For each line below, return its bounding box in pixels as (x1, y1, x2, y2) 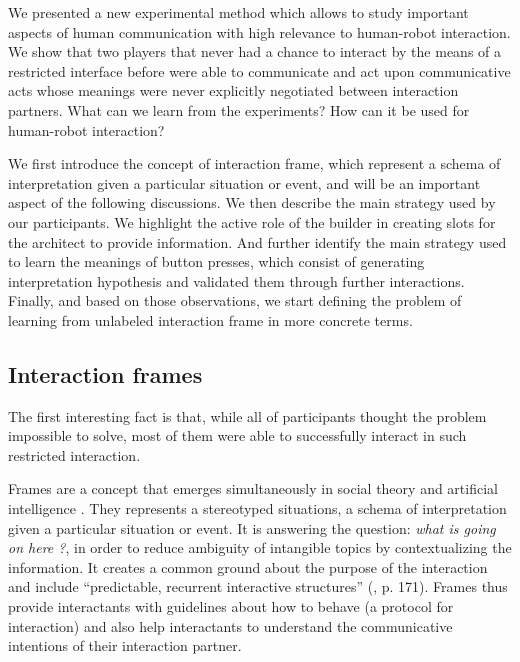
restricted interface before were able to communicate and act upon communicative (8, 60, 511, 81)
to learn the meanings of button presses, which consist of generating (8, 251, 425, 272)
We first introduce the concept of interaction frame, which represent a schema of (8, 153, 501, 174)
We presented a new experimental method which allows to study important (8, 2, 469, 22)
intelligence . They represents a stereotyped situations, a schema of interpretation (8, 498, 507, 519)
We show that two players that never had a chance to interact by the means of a (8, 41, 502, 62)
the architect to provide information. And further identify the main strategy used (8, 231, 507, 252)
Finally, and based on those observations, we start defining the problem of (8, 290, 462, 311)
